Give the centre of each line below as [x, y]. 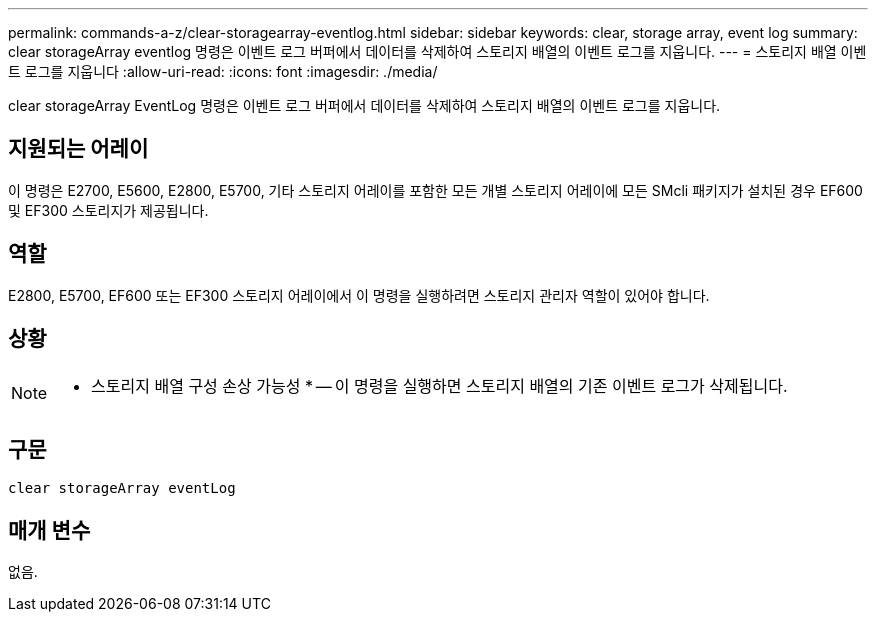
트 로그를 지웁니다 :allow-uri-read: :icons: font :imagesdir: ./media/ [223, 71]
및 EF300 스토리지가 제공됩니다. [108, 210]
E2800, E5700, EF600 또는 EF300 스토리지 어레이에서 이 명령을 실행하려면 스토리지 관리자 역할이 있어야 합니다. [359, 295]
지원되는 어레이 [78, 149]
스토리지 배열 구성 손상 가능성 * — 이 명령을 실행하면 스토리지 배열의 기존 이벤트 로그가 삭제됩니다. [439, 385]
